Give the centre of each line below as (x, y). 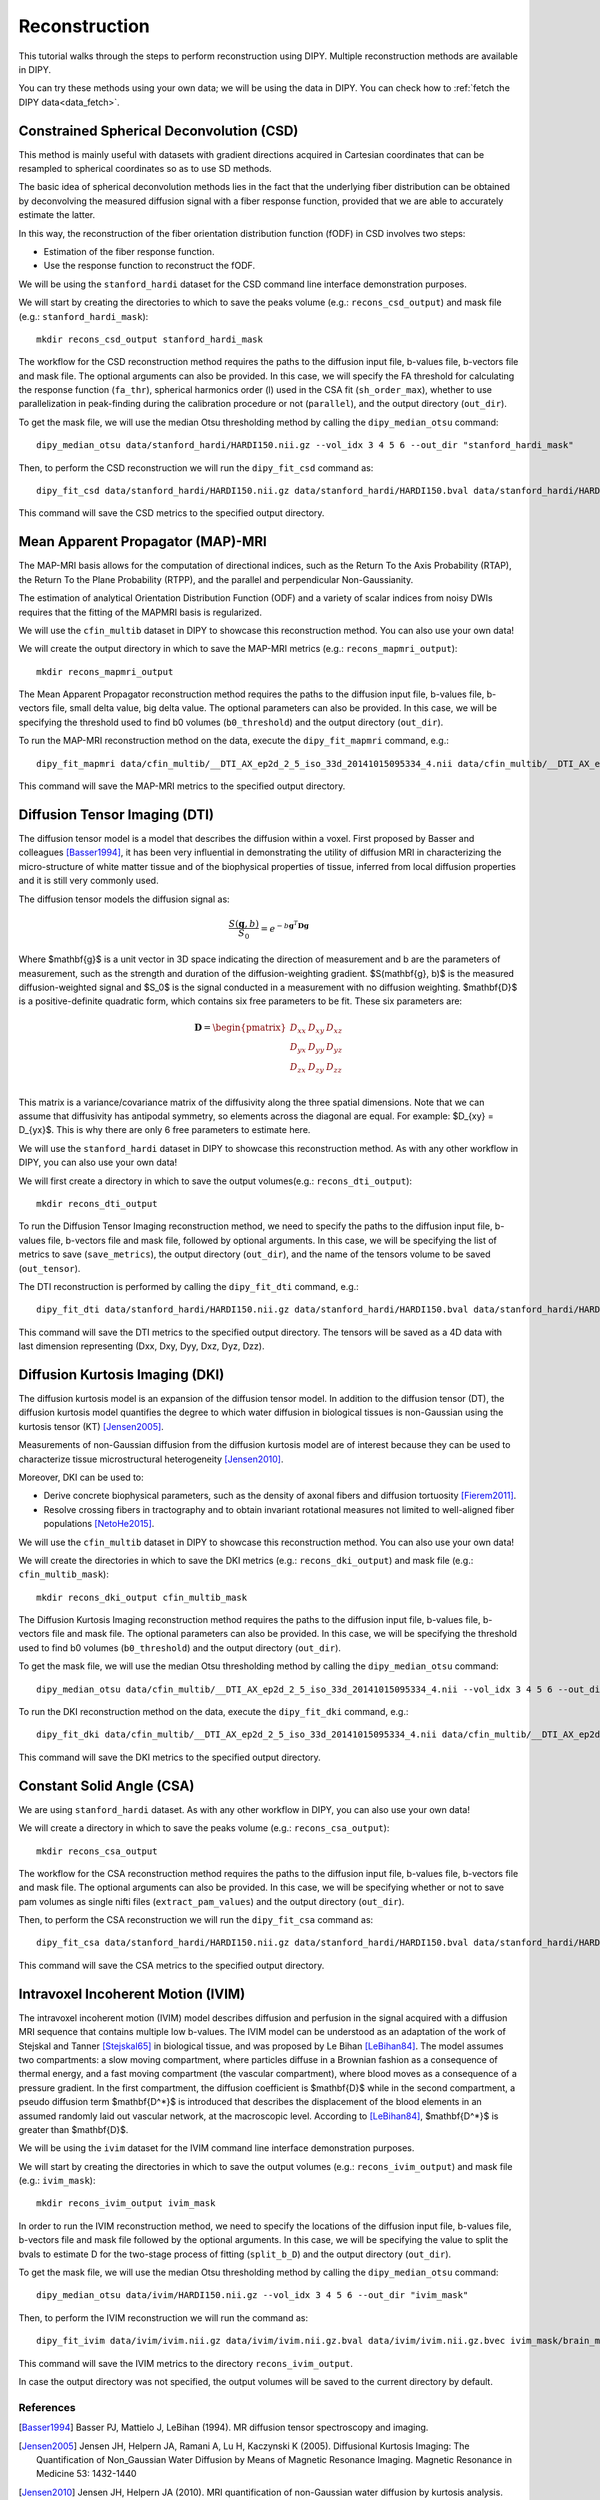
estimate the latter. (57, 215)
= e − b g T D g (285, 927)
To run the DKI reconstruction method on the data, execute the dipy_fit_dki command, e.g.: (213, 1712)
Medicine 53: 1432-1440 (86, 2474)
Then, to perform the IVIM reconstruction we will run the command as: (163, 2317)
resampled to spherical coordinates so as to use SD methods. (145, 169)
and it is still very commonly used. (88, 881)
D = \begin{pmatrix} (240, 1027)
